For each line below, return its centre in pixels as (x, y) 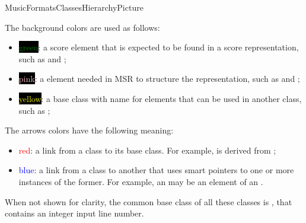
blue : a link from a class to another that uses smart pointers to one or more (156, 170)
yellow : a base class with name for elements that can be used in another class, (160, 98)
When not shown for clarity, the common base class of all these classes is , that (149, 201)
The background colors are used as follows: (82, 27)
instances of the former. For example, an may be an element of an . (141, 181)
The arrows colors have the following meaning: (89, 130)
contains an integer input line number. (74, 213)
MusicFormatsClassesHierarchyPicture (74, 7)
